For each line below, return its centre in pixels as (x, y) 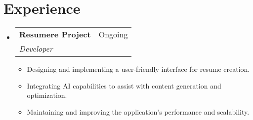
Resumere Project (55, 34)
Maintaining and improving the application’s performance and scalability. (138, 111)
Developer (36, 49)
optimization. (47, 95)
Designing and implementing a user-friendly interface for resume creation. (138, 69)
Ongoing (113, 34)
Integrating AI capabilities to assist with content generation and (124, 85)
